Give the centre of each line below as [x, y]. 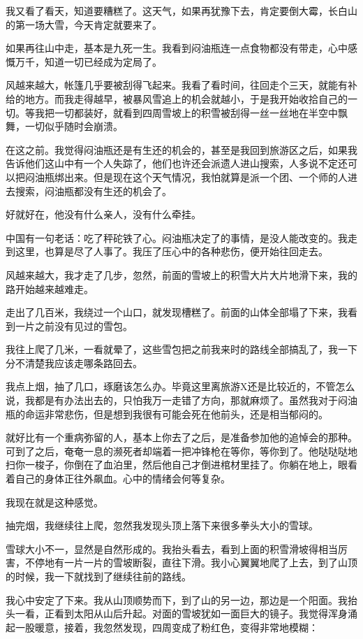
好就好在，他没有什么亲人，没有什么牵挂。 [103, 214]
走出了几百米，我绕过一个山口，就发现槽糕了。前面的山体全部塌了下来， [172, 312]
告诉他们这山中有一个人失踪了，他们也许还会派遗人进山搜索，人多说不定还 [177, 163]
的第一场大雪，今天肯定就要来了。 [84, 24]
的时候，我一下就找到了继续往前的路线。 [98, 576]
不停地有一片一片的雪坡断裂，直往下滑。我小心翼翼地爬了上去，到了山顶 [191, 562]
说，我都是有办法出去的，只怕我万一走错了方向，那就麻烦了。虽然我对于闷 [177, 400]
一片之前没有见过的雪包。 [74, 325]
